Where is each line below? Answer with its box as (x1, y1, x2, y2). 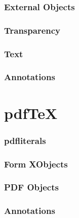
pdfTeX (4, 102, 58, 123)
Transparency (4, 23, 61, 36)
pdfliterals (4, 134, 46, 147)
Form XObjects (4, 157, 68, 170)
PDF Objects (4, 181, 59, 193)
